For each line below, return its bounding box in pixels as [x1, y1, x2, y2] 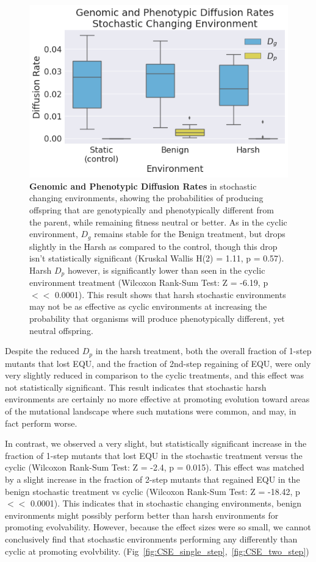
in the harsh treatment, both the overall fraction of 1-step [95, 344, 312, 357]
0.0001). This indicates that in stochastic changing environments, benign [30, 497, 302, 510]
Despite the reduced [5, 344, 80, 357]
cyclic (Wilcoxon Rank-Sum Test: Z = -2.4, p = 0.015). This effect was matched [5, 461, 304, 474]
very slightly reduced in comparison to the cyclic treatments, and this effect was [5, 369, 304, 382]
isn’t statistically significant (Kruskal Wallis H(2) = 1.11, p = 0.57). [29, 252, 284, 265]
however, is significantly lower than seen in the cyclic [67, 263, 265, 276]
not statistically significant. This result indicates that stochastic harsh [5, 380, 267, 393]
